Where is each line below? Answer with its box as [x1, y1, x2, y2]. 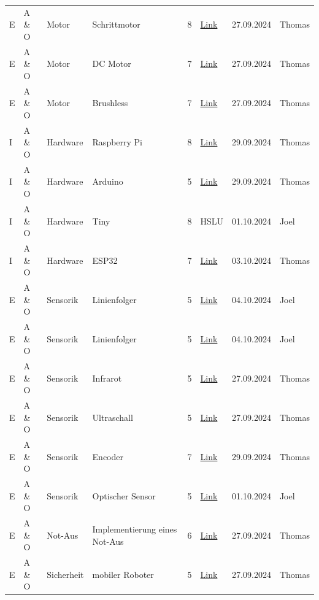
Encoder [92, 450, 123, 463]
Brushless [92, 96, 128, 109]
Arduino [92, 175, 123, 188]
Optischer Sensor [92, 489, 156, 502]
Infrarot [92, 371, 122, 384]
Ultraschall [92, 410, 133, 423]
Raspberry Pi [92, 136, 143, 148]
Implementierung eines [92, 522, 177, 535]
